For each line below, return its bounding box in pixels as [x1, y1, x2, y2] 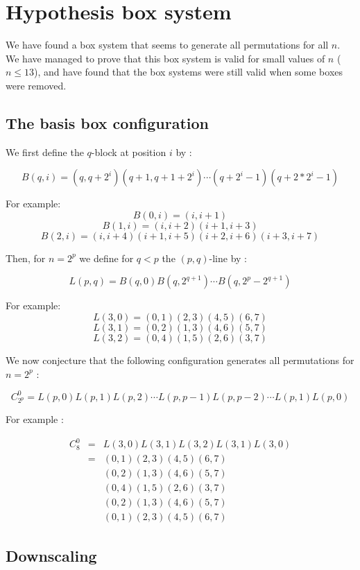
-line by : [209, 250, 247, 265]
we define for [79, 250, 134, 265]
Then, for [6, 250, 46, 265]
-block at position [91, 144, 166, 159]
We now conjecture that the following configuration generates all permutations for [6, 353, 354, 368]
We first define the [6, 144, 84, 159]
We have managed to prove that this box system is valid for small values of [6, 51, 325, 65]
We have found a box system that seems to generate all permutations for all [6, 37, 329, 52]
